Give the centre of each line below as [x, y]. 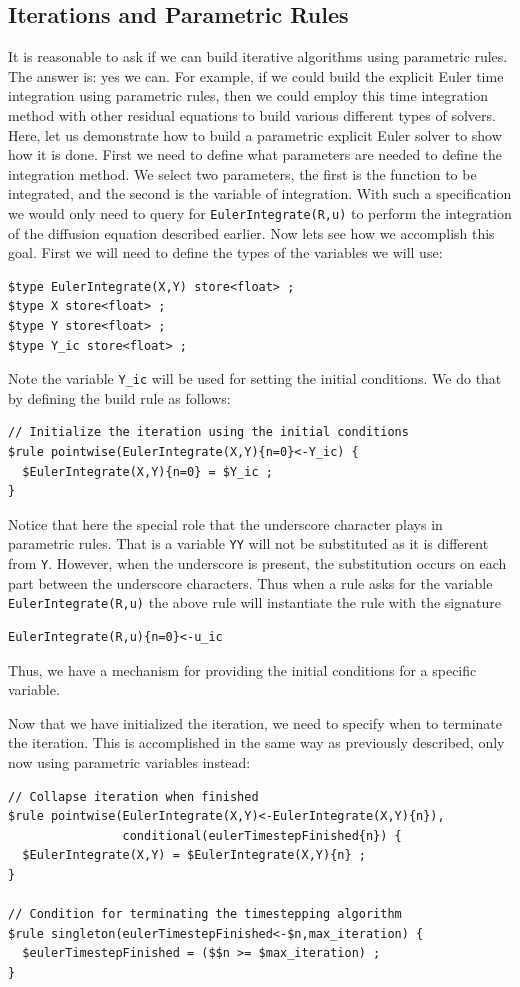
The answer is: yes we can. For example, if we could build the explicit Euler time [256, 75]
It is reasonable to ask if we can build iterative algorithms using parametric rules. [258, 56]
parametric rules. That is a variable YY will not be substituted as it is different [248, 543]
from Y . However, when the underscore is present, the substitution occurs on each [257, 563]
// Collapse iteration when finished [133, 796]
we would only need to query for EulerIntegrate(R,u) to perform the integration [260, 212]
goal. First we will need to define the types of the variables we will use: [225, 252]
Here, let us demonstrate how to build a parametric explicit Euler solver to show [255, 134]
